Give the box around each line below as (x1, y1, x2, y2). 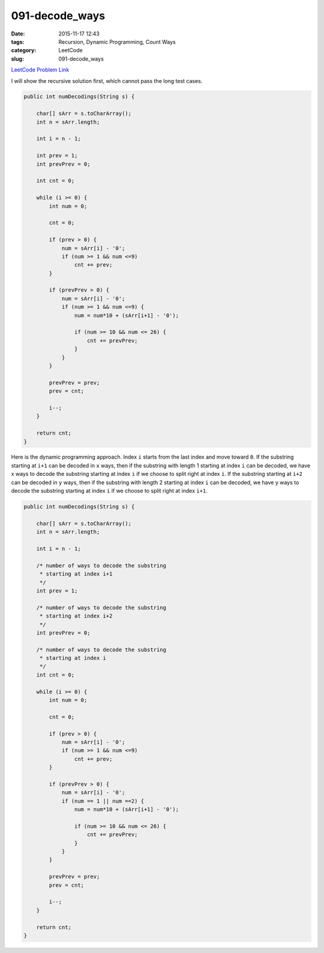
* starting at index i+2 (39, 613, 113, 620)
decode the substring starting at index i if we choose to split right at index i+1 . (11, 487, 208, 495)
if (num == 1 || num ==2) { (61, 797, 144, 805)
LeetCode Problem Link (11, 66, 70, 73)
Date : (11, 30, 25, 37)
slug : (11, 55, 24, 62)
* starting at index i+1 (39, 571, 113, 577)
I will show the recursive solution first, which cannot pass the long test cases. (11, 77, 203, 84)
